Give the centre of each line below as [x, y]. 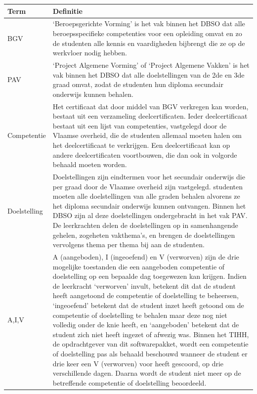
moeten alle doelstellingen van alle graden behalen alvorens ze [146, 196]
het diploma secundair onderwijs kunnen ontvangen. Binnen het [149, 205]
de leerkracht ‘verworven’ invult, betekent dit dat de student [144, 285]
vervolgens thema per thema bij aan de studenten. [128, 244]
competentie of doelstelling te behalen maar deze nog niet [140, 315]
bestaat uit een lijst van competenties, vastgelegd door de [140, 125]
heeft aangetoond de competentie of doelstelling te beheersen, [146, 295]
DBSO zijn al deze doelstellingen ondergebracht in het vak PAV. [150, 215]
